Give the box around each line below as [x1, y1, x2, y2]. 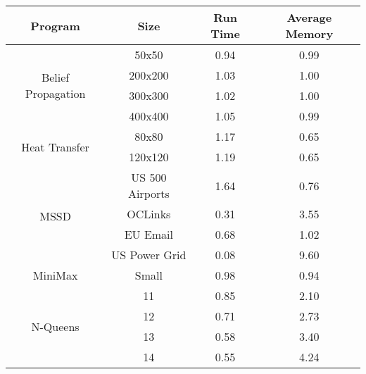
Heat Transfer [21, 138, 89, 155]
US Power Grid [111, 247, 187, 263]
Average [286, 9, 332, 25]
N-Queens [31, 318, 80, 335]
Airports [127, 185, 170, 201]
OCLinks [127, 206, 171, 222]
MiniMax [32, 267, 78, 283]
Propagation [25, 85, 86, 101]
